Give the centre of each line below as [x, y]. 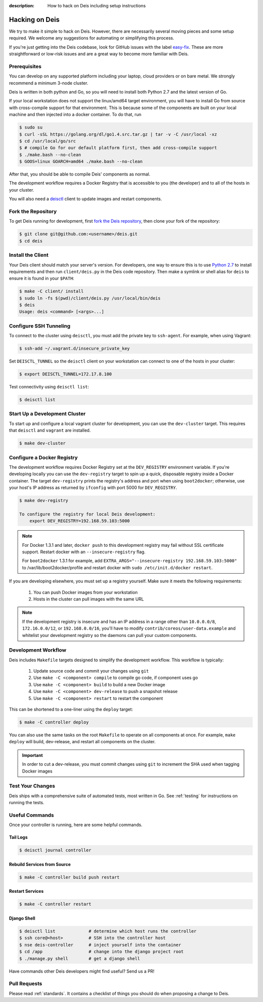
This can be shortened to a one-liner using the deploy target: [71, 710]
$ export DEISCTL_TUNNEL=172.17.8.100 [66, 374]
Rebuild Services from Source [40, 864]
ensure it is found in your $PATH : [42, 278]
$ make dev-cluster [42, 443]
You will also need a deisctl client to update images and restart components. [85, 199]
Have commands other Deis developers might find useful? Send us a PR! [82, 971]
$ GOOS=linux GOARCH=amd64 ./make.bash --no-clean [81, 162]
